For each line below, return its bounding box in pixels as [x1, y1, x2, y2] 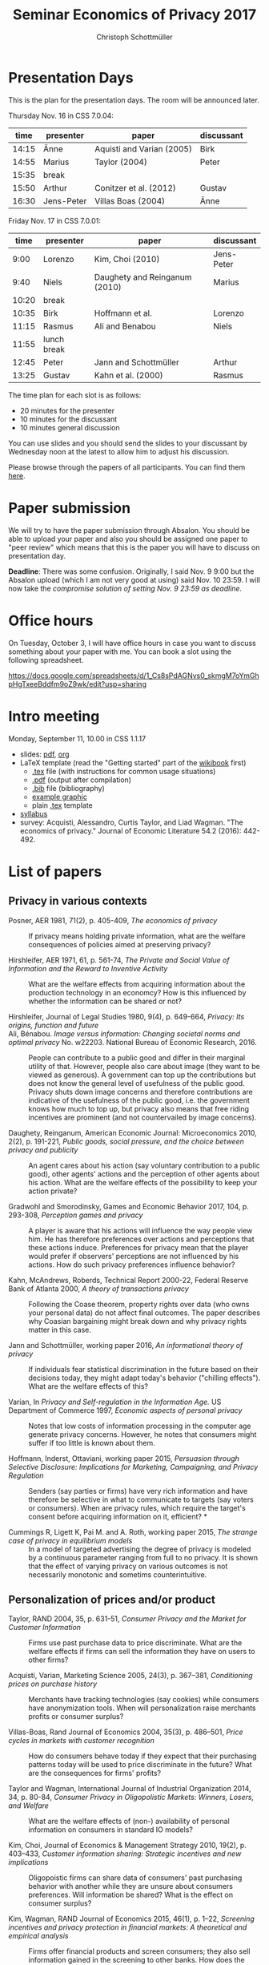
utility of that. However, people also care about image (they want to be [28, 1061, 260, 1071]
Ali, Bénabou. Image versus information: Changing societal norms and [8, 1028, 241, 1039]
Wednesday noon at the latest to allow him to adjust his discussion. [8, 446, 230, 456]
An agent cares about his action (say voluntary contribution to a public [28, 1160, 260, 1170]
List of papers [8, 862, 102, 881]
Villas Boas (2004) [94, 195, 166, 206]
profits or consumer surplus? [28, 1712, 124, 1721]
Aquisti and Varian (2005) [94, 143, 192, 154]
